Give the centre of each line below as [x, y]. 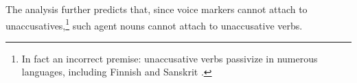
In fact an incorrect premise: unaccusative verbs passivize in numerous [170, 58]
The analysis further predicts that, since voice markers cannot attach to [157, 9]
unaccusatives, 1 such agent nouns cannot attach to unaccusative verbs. [154, 24]
